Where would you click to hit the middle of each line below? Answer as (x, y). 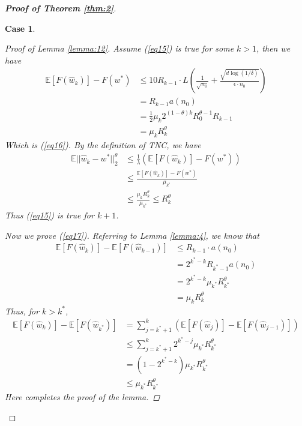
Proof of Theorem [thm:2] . (61, 8)
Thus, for (22, 310)
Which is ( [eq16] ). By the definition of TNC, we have (103, 145)
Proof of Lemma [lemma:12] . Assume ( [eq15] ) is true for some (119, 48)
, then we (273, 48)
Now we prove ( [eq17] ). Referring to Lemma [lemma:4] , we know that (132, 235)
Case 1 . (20, 28)
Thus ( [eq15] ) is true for (50, 214)
